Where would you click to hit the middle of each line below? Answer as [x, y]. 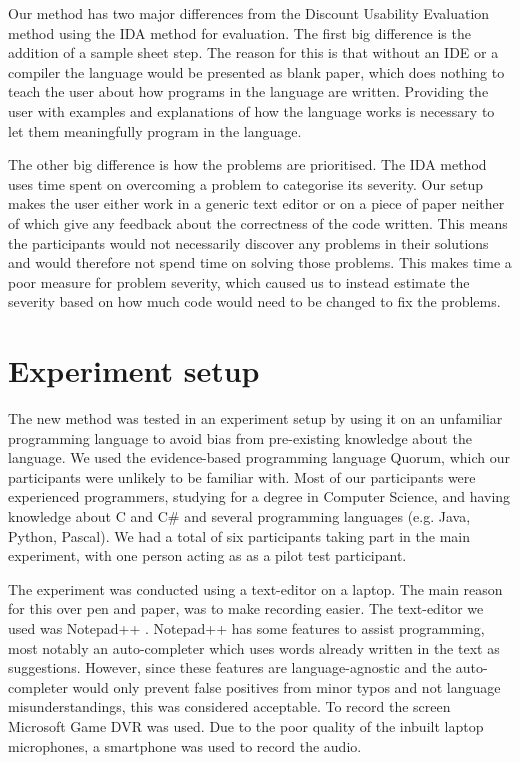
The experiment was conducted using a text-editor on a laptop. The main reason [255, 588]
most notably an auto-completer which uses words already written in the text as [254, 647]
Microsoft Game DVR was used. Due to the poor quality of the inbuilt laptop [246, 725]
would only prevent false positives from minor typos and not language [286, 686]
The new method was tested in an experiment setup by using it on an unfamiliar [255, 418]
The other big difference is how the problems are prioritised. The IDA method [247, 164]
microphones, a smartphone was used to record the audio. [185, 745]
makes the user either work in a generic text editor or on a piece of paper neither [256, 203]
